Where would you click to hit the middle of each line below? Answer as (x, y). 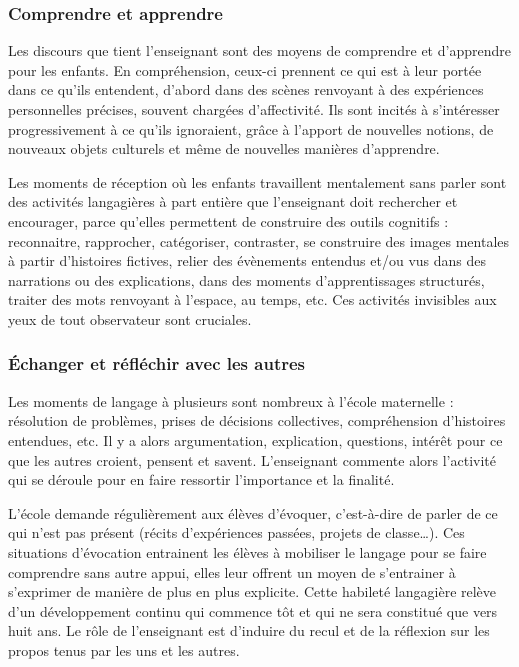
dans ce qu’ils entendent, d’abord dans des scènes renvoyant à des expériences (246, 89)
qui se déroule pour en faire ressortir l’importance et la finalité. (201, 479)
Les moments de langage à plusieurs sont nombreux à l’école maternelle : (231, 400)
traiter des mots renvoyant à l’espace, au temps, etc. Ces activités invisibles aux (252, 299)
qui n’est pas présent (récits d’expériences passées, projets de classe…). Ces (236, 532)
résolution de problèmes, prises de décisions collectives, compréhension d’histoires (257, 420)
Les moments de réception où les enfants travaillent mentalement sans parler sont (257, 181)
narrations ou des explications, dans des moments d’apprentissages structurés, (246, 279)
